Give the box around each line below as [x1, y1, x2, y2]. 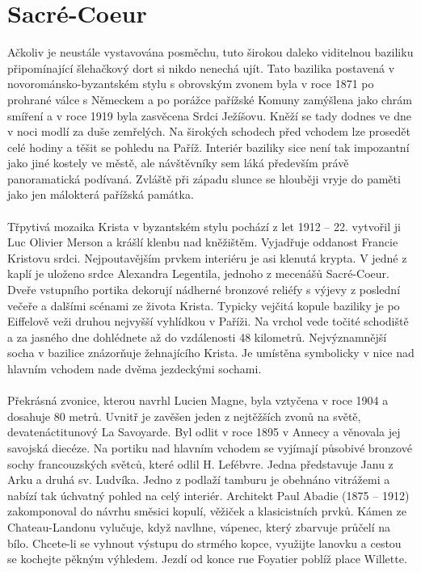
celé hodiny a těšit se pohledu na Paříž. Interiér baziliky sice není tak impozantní [7, 138, 410, 155]
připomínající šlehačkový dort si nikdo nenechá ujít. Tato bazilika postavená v [7, 59, 395, 76]
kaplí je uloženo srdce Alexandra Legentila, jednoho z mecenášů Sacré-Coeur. [7, 265, 389, 282]
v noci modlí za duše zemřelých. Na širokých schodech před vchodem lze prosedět [7, 123, 410, 140]
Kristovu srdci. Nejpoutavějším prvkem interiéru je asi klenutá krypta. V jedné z [7, 249, 407, 266]
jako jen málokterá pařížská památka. [7, 186, 194, 203]
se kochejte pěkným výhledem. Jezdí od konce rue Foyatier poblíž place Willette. [7, 550, 407, 567]
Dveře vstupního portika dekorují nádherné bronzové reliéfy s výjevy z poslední [7, 281, 401, 298]
